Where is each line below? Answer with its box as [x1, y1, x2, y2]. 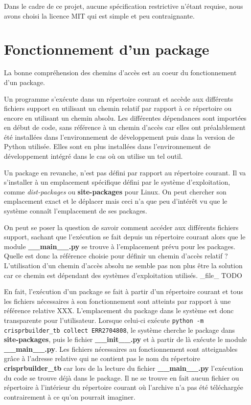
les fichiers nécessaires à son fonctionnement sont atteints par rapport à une [4, 296, 231, 306]
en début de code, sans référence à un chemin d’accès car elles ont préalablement [4, 122, 246, 132]
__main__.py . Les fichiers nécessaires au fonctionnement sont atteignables [4, 343, 238, 354]
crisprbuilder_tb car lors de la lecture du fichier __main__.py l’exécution [4, 363, 244, 373]
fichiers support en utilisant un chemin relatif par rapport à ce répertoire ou [4, 103, 232, 113]
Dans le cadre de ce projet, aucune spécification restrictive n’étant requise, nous [4, 1, 243, 11]
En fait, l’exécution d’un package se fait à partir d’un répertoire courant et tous [4, 286, 243, 297]
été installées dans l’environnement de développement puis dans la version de [4, 131, 235, 142]
